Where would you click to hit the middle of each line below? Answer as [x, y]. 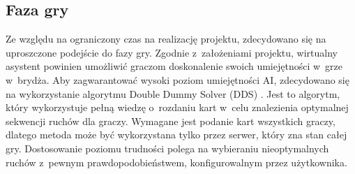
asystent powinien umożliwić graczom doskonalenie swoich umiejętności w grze [174, 66]
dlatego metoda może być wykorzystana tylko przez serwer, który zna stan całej [176, 135]
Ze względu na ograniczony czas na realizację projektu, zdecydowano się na [166, 39]
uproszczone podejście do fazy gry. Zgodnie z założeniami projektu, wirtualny [172, 52]
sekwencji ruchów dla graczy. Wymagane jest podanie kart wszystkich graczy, [171, 121]
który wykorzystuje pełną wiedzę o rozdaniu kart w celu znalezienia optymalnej [177, 107]
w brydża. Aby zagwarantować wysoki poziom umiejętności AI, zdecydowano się [177, 79]
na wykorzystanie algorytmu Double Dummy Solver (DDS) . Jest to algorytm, [173, 93]
